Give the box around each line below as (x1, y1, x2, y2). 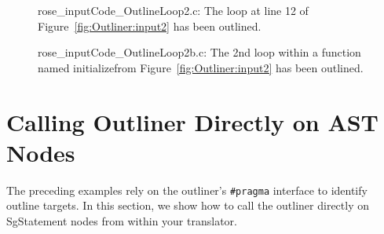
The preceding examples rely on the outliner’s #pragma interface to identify (6, 181, 368, 198)
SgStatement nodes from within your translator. (6, 212, 237, 229)
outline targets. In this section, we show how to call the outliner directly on (6, 197, 370, 214)
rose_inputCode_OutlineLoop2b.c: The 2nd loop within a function (38, 44, 361, 60)
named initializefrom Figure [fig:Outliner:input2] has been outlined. (38, 59, 364, 75)
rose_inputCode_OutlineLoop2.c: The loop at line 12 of (38, 2, 309, 18)
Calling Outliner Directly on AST (6, 105, 379, 137)
